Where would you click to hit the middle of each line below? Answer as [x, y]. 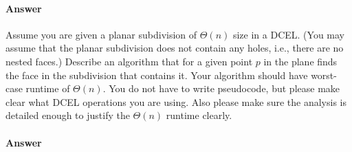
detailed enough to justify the [68, 115]
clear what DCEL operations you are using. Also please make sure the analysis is [176, 101]
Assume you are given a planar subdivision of [101, 34]
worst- [324, 75]
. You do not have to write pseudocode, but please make [221, 88]
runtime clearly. [199, 115]
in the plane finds [300, 61]
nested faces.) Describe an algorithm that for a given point [129, 61]
